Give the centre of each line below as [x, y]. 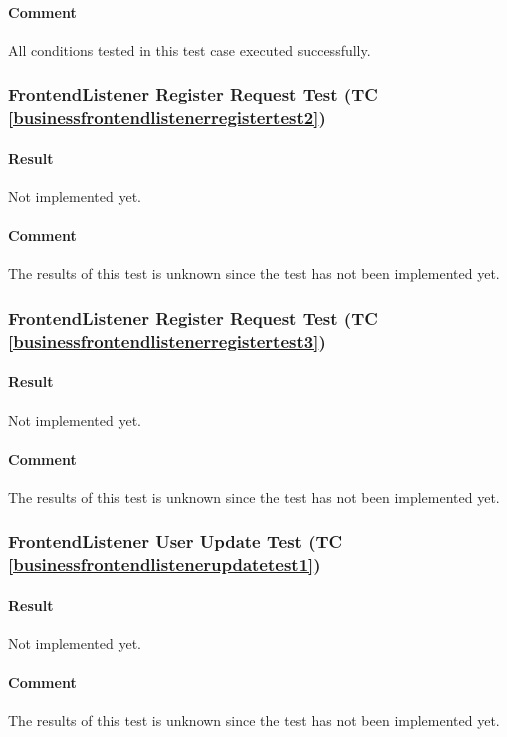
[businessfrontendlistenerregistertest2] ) [167, 117]
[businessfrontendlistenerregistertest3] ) [167, 340]
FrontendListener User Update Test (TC [175, 541]
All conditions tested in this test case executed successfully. [189, 49]
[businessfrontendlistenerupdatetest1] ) [164, 564]
